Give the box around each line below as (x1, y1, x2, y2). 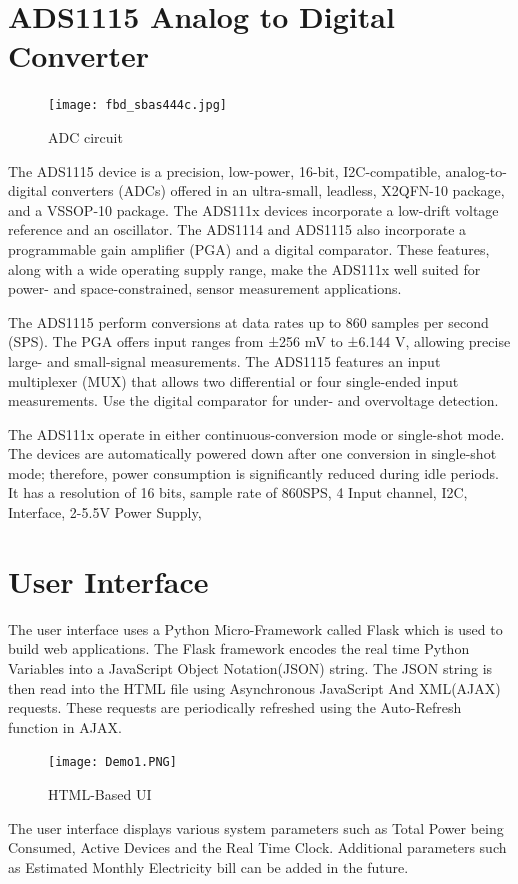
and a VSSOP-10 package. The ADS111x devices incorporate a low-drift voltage (8, 199, 499, 220)
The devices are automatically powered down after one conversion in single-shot (8, 443, 497, 464)
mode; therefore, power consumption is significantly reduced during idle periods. (8, 462, 499, 483)
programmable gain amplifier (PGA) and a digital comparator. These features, (8, 238, 490, 259)
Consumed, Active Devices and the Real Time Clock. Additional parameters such (8, 837, 507, 858)
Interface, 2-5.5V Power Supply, (8, 502, 202, 523)
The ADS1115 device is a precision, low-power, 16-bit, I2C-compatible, (8, 160, 441, 181)
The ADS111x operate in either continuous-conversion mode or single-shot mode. (8, 423, 505, 444)
